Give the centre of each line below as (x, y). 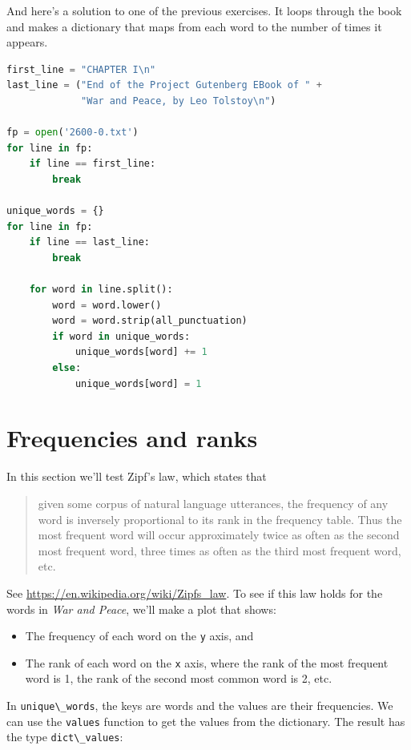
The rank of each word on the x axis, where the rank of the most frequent (207, 662)
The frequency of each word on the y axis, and (139, 636)
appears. (27, 42)
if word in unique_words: (121, 336)
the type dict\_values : (65, 737)
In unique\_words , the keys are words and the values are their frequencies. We (200, 706)
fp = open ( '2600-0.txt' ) (73, 133)
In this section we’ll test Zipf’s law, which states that (137, 476)
